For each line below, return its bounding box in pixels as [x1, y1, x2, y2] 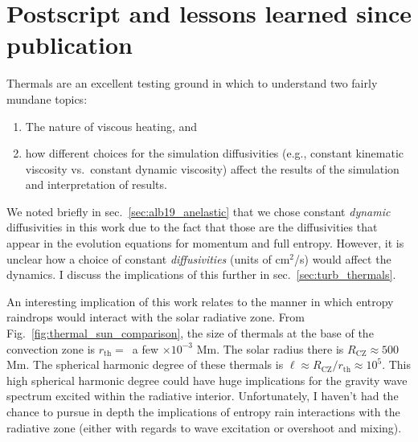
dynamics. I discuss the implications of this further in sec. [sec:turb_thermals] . [6, 266, 396, 283]
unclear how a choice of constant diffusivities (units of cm [6, 250, 290, 267]
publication [6, 28, 133, 61]
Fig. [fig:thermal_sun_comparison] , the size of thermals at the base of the [6, 325, 374, 342]
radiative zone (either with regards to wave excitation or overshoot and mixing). [6, 419, 402, 436]
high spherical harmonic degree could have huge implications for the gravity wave [6, 371, 408, 388]
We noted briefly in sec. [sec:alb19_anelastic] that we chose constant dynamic [6, 203, 391, 219]
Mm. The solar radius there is [196, 340, 344, 357]
